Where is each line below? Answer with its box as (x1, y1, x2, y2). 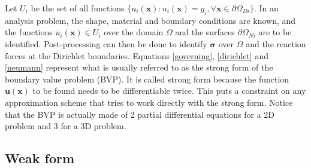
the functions (5, 26, 53, 38)
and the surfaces (175, 26, 235, 38)
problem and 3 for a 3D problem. (5, 120, 126, 132)
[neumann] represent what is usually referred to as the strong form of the (5, 61, 273, 74)
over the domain (104, 26, 164, 38)
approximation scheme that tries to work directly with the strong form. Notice (5, 96, 293, 108)
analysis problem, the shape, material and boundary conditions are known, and (5, 14, 296, 26)
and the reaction (246, 37, 306, 50)
